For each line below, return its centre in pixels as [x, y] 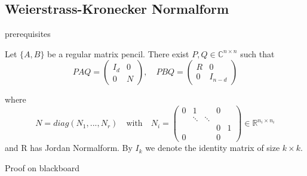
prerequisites [28, 34]
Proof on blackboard [42, 167]
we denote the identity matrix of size [213, 148]
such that [257, 53]
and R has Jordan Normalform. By [69, 148]
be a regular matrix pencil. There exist [118, 53]
